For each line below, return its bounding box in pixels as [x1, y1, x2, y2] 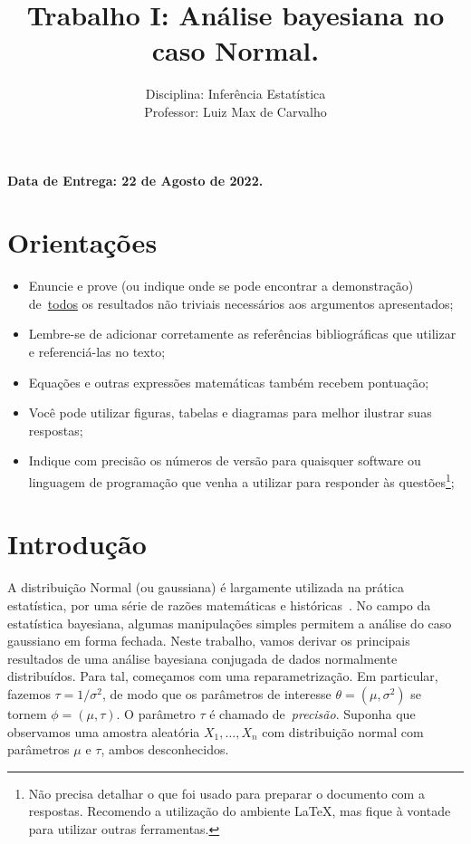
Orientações [7, 224, 158, 261]
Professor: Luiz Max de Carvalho [144, 101, 327, 120]
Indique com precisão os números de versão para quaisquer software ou [28, 451, 421, 470]
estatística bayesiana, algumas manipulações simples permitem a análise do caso [7, 613, 452, 632]
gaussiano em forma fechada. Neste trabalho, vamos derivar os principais [7, 631, 410, 650]
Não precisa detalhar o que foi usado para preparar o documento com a [28, 783, 425, 802]
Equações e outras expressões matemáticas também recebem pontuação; [28, 372, 429, 391]
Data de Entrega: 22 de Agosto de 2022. [7, 170, 264, 189]
